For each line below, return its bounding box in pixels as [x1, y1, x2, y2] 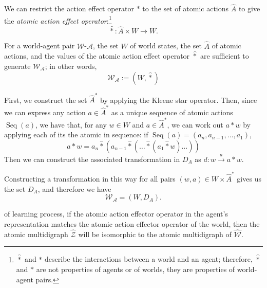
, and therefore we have [37, 183, 111, 194]
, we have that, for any [35, 119, 107, 130]
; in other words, [45, 60, 97, 71]
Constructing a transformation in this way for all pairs [4, 173, 176, 184]
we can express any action [4, 106, 86, 117]
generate [4, 60, 31, 71]
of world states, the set [130, 40, 202, 51]
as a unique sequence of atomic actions [111, 106, 233, 117]
